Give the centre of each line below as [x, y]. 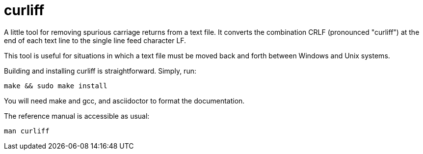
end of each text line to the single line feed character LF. [95, 40]
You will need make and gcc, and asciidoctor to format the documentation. [124, 101]
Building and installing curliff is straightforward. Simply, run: [100, 71]
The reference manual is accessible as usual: [77, 116]
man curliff [27, 131]
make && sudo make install [56, 86]
